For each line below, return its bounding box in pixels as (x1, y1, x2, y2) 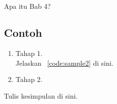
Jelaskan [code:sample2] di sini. (15, 57, 114, 68)
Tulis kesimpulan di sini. (4, 90, 78, 101)
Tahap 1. (15, 48, 42, 58)
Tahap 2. (15, 74, 42, 84)
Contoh (4, 25, 42, 40)
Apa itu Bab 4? (4, 1, 51, 11)
